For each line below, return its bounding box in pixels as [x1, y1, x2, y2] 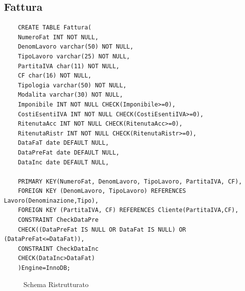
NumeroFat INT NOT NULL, [18, 33, 99, 41]
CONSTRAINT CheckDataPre [18, 216, 99, 224]
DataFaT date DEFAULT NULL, [18, 139, 109, 147]
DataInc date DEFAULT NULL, [18, 159, 109, 166]
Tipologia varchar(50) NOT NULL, [18, 81, 127, 89]
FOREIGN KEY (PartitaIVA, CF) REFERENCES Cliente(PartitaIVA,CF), [18, 207, 239, 214]
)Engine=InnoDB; [18, 265, 71, 272]
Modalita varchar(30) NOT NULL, [18, 91, 123, 99]
